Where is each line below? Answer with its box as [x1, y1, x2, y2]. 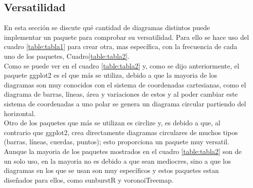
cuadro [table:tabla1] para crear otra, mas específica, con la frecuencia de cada [4, 41, 237, 51]
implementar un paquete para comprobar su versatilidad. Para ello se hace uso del [4, 32, 249, 42]
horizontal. [4, 108, 36, 118]
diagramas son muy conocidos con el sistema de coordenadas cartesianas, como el [4, 79, 246, 89]
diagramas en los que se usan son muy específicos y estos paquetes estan [4, 165, 219, 175]
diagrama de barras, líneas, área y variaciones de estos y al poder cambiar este [4, 89, 238, 99]
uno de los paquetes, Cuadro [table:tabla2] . [4, 51, 130, 61]
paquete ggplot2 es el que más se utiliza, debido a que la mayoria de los [4, 70, 217, 80]
